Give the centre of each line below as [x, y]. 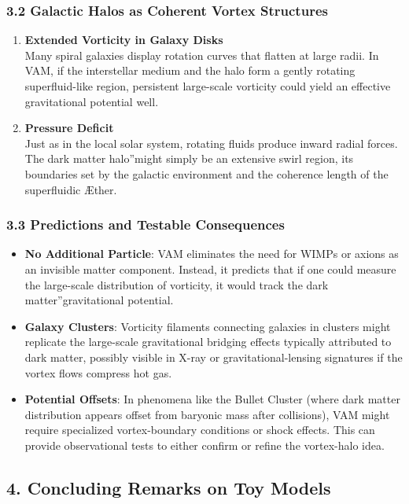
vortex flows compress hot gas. [98, 372]
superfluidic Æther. [71, 189]
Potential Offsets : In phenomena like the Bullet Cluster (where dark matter [212, 399]
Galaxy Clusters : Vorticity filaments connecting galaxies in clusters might [208, 326]
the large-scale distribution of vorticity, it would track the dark [177, 284]
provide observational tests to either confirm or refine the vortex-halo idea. [204, 445]
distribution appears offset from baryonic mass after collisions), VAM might [207, 414]
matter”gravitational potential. [99, 300]
